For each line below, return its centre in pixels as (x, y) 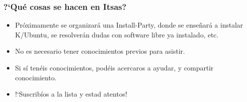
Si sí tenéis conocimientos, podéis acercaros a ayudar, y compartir (114, 68)
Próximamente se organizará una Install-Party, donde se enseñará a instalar (129, 25)
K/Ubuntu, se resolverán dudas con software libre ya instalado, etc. (117, 34)
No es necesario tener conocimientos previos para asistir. (100, 51)
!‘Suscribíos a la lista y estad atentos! (71, 94)
